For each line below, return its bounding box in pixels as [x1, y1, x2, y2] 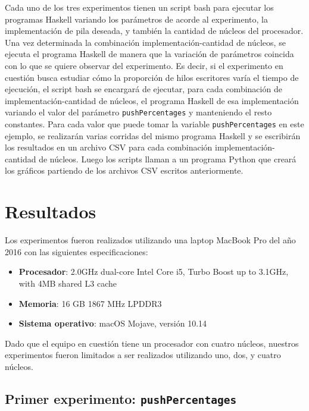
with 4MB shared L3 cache [18, 277, 117, 289]
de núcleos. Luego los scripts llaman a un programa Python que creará [39, 152, 296, 165]
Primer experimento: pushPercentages [5, 389, 237, 407]
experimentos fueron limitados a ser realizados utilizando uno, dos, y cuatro [5, 349, 281, 361]
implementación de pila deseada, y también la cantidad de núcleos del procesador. [5, 24, 304, 37]
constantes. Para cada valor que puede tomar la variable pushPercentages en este [5, 118, 304, 130]
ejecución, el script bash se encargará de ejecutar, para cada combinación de [5, 83, 282, 95]
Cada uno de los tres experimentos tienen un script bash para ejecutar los [5, 1, 274, 13]
